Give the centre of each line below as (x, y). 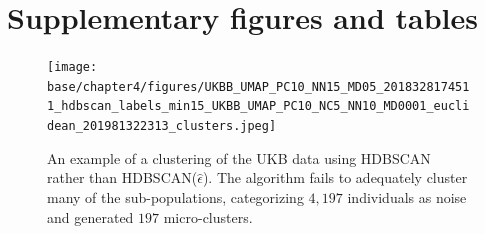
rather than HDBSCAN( (122, 177)
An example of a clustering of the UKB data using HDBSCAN (239, 157)
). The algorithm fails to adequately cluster (335, 177)
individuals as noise (407, 196)
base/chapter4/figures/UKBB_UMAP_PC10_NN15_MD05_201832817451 (258, 86)
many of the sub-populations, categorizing (175, 196)
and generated (90, 216)
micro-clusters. (208, 216)
